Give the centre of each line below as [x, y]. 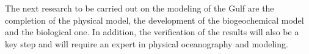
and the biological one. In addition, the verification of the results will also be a [152, 32]
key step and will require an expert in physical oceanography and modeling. [147, 43]
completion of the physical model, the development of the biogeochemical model [154, 20]
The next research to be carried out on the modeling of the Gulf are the [140, 8]
